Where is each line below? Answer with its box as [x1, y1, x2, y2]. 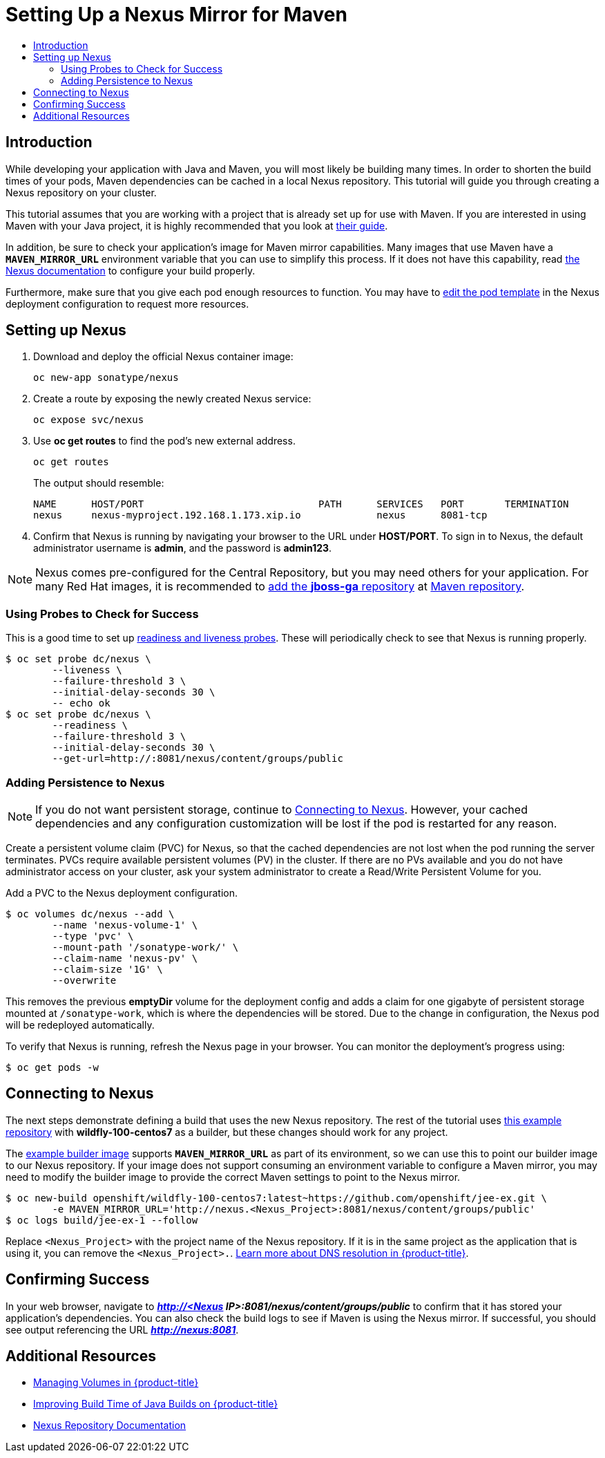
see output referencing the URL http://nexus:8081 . [6, 1323, 239, 1336]
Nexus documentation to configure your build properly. [6, 264, 256, 277]
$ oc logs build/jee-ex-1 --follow [6, 1214, 198, 1226]
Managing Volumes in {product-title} [33, 1376, 199, 1389]
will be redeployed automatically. [6, 1018, 155, 1031]
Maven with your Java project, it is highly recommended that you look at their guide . [6, 219, 388, 232]
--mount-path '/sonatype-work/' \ [52, 941, 239, 953]
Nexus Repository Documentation [33, 1419, 186, 1432]
